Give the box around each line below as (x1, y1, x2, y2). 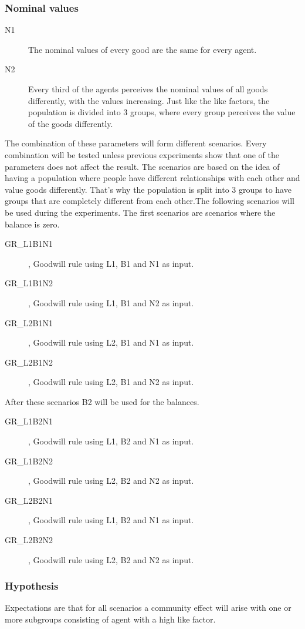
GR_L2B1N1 (5, 316, 53, 329)
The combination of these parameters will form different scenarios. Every (5, 137, 267, 149)
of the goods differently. (28, 117, 113, 129)
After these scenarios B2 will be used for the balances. (5, 395, 199, 407)
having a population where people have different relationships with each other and (5, 172, 300, 184)
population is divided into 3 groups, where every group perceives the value (28, 106, 296, 118)
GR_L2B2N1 (5, 494, 53, 506)
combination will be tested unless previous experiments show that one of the (5, 148, 279, 160)
